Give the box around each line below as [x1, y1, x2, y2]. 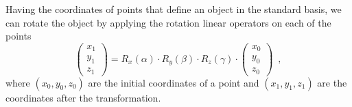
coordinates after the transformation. [5, 90, 161, 104]
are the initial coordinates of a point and [88, 75, 259, 89]
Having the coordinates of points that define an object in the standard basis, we [5, 2, 342, 16]
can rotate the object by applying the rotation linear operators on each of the [5, 15, 331, 29]
